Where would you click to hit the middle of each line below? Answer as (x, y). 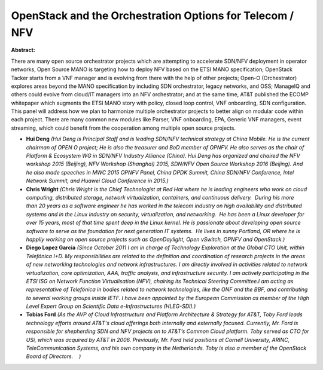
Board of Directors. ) (54, 356)
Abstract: (23, 50)
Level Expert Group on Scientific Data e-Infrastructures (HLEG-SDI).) (111, 306)
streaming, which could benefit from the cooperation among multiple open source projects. (124, 128)
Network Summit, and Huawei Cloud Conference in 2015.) (97, 181)
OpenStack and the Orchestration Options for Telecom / (153, 16)
